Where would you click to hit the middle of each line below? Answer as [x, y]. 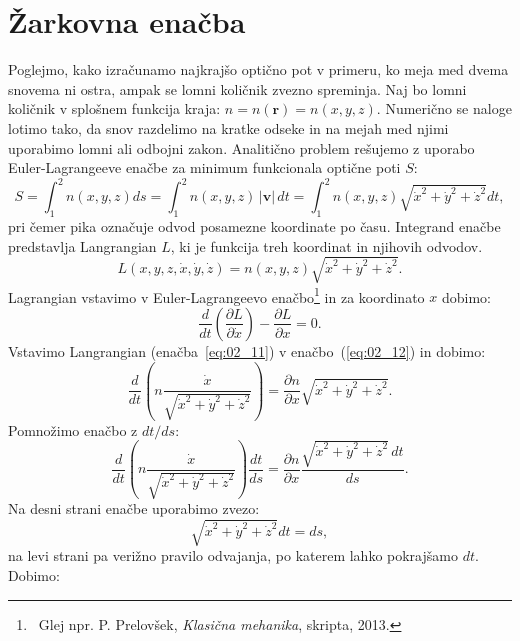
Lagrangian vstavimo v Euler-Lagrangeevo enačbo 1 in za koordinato [216, 295]
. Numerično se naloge [444, 108]
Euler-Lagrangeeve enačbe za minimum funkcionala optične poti [204, 167]
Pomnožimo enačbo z [73, 429]
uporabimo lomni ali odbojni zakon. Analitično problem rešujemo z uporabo [241, 147]
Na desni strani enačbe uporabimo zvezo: [134, 508]
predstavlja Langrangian [82, 245]
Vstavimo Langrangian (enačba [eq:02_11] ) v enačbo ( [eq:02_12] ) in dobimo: [247, 350]
